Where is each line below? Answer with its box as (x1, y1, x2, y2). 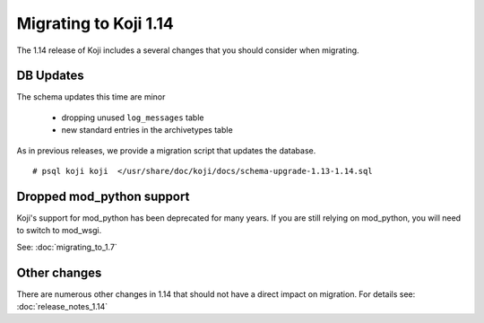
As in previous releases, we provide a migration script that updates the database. (16, 144, 316, 156)
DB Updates (16, 68, 84, 83)
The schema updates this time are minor (16, 92, 166, 102)
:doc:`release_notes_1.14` (16, 301, 108, 311)
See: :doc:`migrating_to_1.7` (16, 241, 118, 252)
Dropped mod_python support (16, 188, 190, 204)
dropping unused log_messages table (61, 112, 204, 123)
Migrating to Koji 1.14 (16, 13, 174, 33)
